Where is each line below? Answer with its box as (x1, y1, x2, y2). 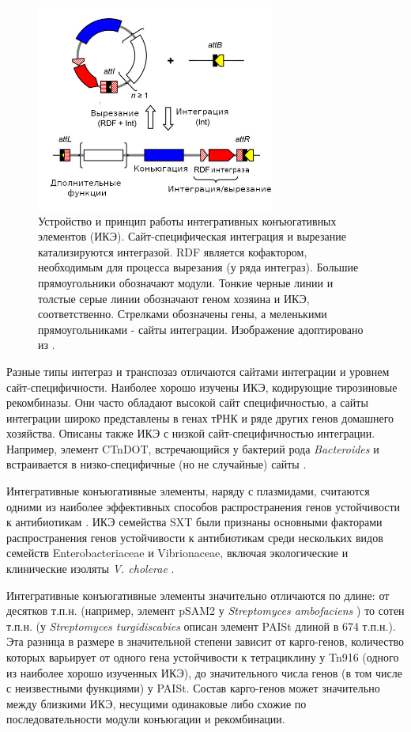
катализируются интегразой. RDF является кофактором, (38, 243, 307, 260)
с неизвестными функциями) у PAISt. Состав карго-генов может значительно (6, 680, 380, 696)
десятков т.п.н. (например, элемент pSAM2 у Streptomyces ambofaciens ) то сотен (6, 602, 405, 619)
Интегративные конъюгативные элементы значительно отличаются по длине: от (6, 586, 390, 603)
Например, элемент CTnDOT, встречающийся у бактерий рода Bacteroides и (6, 440, 379, 457)
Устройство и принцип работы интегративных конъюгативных (38, 212, 337, 229)
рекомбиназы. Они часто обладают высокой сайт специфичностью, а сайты (6, 394, 368, 411)
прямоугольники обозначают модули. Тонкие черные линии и (38, 274, 334, 290)
